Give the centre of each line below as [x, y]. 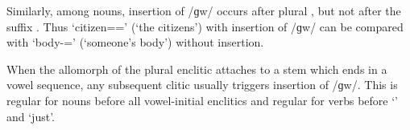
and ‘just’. [31, 116]
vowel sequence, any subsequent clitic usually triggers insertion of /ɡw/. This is [202, 85]
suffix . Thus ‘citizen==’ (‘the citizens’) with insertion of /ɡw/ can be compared [205, 26]
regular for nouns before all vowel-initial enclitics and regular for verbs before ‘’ [202, 100]
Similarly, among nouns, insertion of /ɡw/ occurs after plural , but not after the [204, 10]
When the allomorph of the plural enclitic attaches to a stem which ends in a [197, 69]
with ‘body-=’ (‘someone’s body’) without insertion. [135, 42]
